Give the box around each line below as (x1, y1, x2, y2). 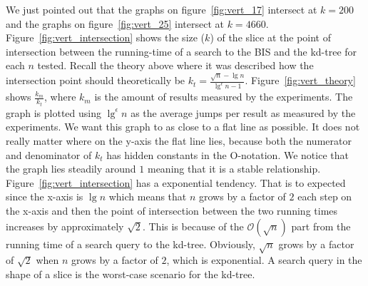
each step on (297, 189, 352, 204)
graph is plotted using (6, 105, 101, 120)
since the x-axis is (6, 189, 83, 204)
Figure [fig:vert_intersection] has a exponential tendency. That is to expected (6, 175, 346, 190)
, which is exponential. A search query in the (166, 252, 362, 267)
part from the (291, 218, 351, 233)
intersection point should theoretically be (6, 73, 185, 88)
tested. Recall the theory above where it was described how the (37, 58, 314, 73)
